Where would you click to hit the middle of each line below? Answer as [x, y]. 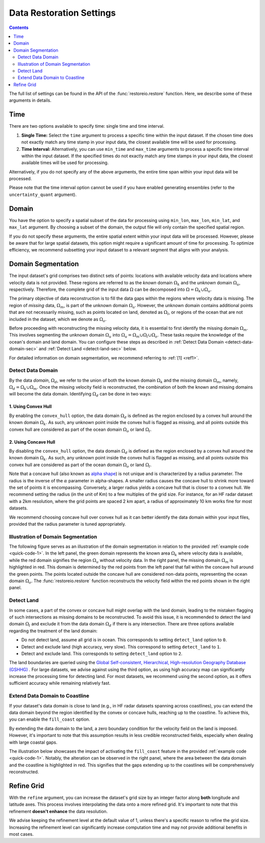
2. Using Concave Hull [32, 442]
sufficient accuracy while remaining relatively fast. [60, 683]
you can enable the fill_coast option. [50, 719]
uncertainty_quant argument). [43, 195]
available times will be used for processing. [65, 163]
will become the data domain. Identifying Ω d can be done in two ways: [80, 394]
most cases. [21, 834]
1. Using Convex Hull [30, 407]
